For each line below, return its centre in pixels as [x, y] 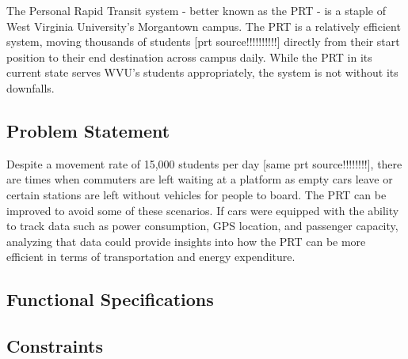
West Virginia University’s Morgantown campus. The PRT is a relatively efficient [204, 26]
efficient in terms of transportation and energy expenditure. [151, 257]
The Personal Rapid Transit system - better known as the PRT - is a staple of [196, 10]
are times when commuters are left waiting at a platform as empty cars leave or [200, 179]
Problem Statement [88, 130]
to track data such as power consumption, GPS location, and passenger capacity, [202, 226]
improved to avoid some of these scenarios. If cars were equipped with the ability [203, 210]
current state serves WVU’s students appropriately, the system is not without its [202, 72]
